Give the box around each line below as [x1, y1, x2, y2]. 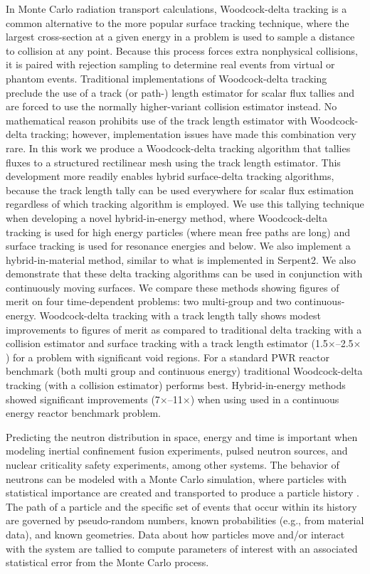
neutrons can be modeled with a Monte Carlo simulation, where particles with [6, 471, 347, 486]
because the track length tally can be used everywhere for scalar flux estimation [6, 182, 354, 197]
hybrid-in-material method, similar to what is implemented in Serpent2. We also [6, 252, 356, 267]
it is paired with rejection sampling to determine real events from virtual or [6, 57, 335, 72]
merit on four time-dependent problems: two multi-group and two [6, 294, 292, 309]
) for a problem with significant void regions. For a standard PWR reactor [6, 349, 329, 364]
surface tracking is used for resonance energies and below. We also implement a [6, 238, 351, 253]
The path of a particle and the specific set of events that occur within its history [6, 499, 357, 514]
